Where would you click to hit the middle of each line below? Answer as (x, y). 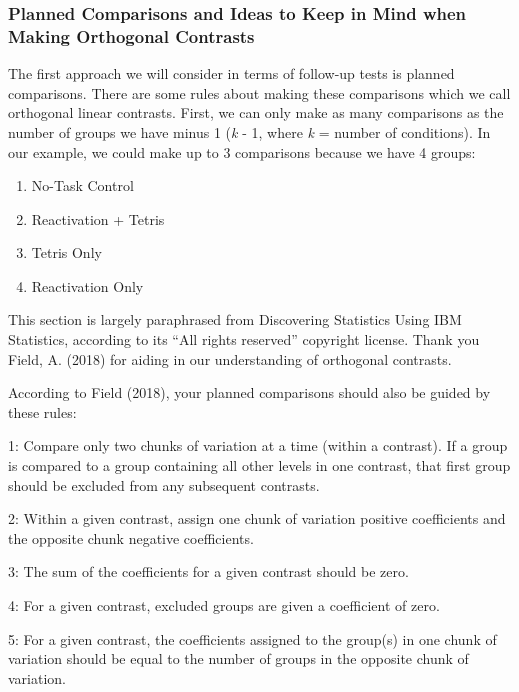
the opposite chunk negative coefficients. (131, 537)
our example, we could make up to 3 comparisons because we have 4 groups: (242, 151)
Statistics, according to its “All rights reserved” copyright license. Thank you (244, 339)
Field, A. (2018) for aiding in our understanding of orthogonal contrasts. (230, 358)
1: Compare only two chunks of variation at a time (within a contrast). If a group (258, 445)
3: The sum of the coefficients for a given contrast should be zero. (208, 571)
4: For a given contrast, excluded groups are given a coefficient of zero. (224, 605)
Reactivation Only (87, 285)
